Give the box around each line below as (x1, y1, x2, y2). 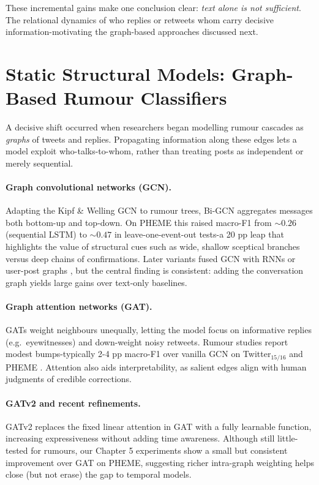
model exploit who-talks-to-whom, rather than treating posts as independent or (6, 145, 304, 157)
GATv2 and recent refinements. (6, 396, 141, 409)
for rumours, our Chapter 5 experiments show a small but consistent (31, 444, 288, 457)
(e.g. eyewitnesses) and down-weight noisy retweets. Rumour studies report (6, 335, 288, 348)
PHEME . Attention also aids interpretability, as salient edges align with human (6, 360, 307, 373)
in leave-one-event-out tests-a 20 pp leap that (114, 228, 284, 241)
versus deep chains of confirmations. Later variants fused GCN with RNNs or (6, 252, 296, 265)
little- (277, 432, 298, 445)
